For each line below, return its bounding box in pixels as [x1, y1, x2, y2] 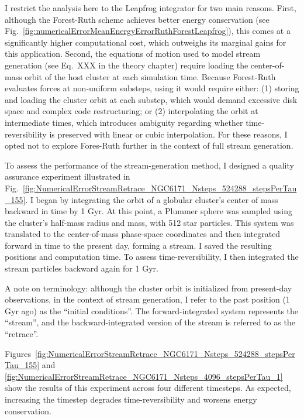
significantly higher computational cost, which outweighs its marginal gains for [5, 36, 286, 48]
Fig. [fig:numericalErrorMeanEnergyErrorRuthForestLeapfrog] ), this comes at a [5, 25, 291, 37]
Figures [5, 347, 32, 359]
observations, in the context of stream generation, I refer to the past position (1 [5, 293, 290, 305]
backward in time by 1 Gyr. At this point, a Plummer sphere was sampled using [5, 205, 292, 217]
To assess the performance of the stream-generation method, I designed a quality [5, 159, 294, 171]
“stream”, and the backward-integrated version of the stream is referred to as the [5, 316, 295, 328]
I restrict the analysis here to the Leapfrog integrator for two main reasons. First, [5, 2, 296, 13]
